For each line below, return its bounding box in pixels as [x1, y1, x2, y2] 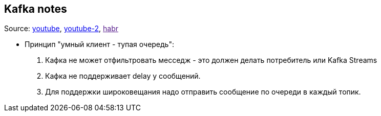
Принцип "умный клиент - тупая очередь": [25, 40, 174, 49]
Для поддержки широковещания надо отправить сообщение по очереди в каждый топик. [45, 87, 361, 97]
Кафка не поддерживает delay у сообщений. [45, 72, 201, 81]
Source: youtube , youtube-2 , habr [4, 24, 119, 33]
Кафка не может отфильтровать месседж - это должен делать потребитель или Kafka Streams [45, 56, 377, 65]
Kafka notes [4, 3, 67, 15]
